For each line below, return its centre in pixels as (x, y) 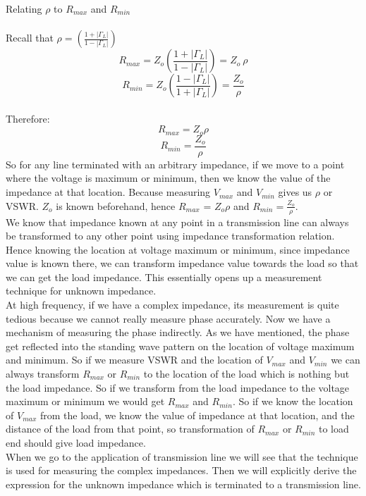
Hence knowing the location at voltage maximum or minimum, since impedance (178, 249)
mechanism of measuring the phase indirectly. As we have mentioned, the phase (178, 332)
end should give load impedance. (76, 442)
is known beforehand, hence (116, 205)
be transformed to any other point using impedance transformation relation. (170, 236)
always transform (43, 374)
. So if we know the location (293, 401)
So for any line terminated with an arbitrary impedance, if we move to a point (175, 164)
